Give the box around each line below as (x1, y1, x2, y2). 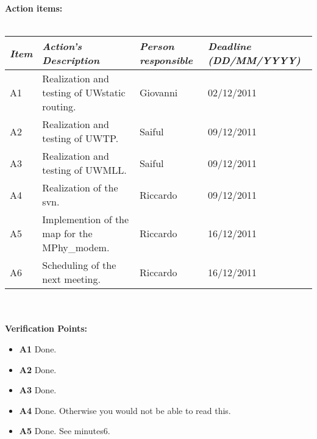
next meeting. (42, 272, 101, 287)
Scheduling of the (42, 258, 116, 273)
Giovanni (139, 85, 178, 100)
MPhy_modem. (42, 240, 110, 255)
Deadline (208, 39, 251, 54)
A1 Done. (19, 342, 57, 355)
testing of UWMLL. (42, 163, 127, 177)
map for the (42, 226, 93, 241)
